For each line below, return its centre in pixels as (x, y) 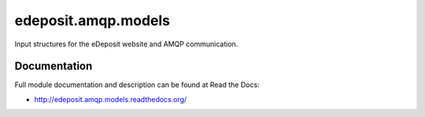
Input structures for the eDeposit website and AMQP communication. (126, 44)
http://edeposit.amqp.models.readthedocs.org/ (111, 99)
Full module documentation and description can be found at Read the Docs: (137, 85)
